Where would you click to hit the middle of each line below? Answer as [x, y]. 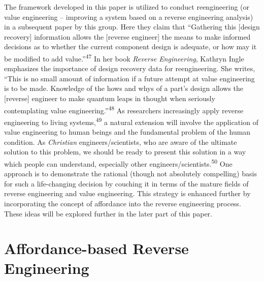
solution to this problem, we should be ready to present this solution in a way [125, 152]
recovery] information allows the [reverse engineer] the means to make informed [127, 36]
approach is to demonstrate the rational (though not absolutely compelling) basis [130, 174]
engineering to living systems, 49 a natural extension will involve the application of [131, 121]
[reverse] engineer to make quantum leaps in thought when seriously [110, 98]
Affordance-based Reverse [96, 248]
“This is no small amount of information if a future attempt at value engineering [129, 78]
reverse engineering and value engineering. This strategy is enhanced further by [127, 193]
